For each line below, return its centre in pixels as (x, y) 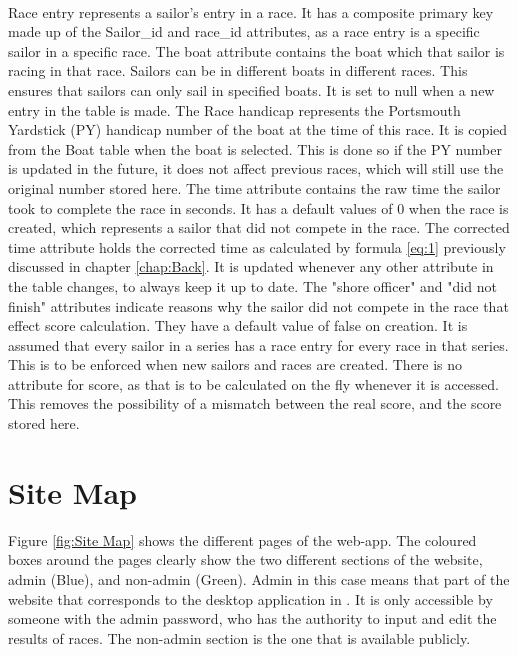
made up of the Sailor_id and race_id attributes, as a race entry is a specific (244, 31)
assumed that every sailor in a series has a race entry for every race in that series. (258, 344)
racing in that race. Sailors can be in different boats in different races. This (238, 70)
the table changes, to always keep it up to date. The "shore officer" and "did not (252, 285)
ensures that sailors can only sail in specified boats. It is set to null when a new (251, 89)
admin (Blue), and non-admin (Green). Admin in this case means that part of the (259, 578)
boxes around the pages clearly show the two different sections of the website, (245, 559)
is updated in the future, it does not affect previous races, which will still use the (256, 168)
